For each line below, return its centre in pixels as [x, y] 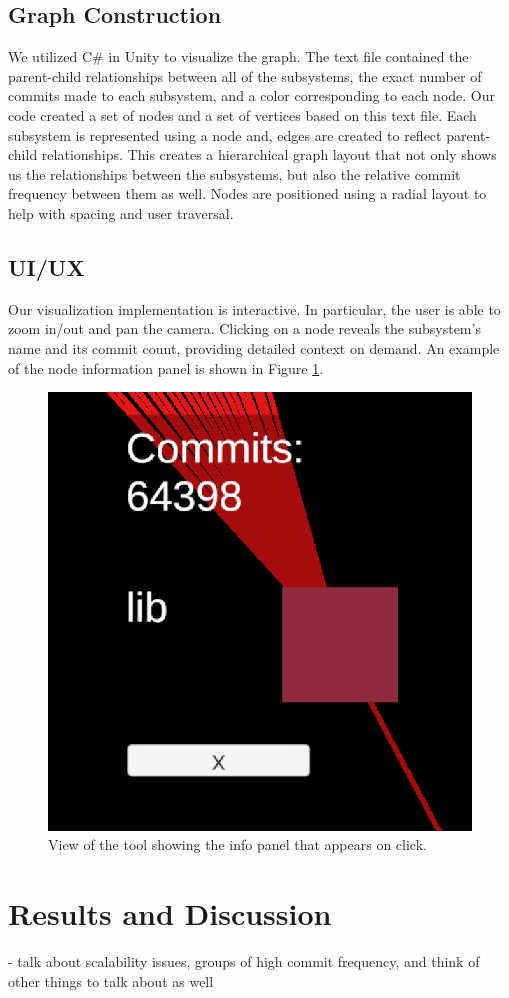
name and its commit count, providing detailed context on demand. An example [254, 347]
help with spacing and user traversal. [121, 212]
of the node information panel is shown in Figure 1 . [166, 367]
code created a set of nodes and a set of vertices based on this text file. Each [242, 114]
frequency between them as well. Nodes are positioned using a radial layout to [247, 193]
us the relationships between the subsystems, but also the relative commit [234, 173]
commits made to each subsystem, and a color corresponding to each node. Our [252, 95]
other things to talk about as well [111, 980]
